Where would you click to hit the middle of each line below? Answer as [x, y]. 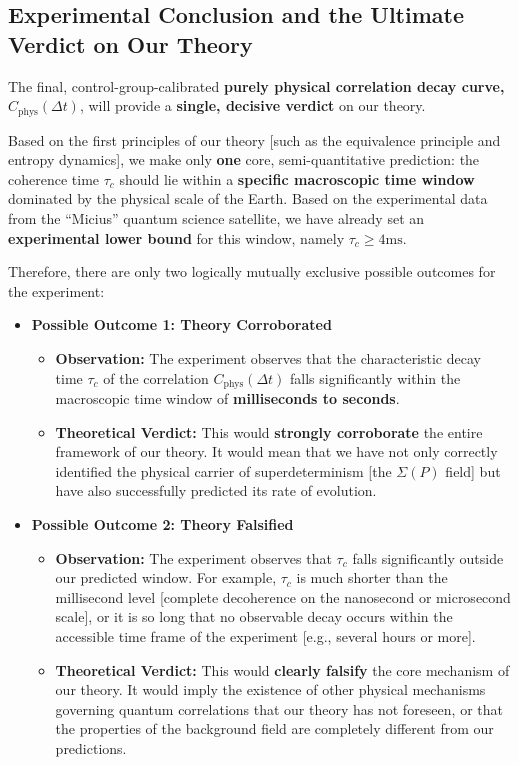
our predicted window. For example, [166, 577]
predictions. [91, 747]
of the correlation [156, 377]
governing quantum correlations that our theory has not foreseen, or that [279, 708]
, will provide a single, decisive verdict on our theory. [252, 105]
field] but [473, 470]
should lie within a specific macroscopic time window [297, 178]
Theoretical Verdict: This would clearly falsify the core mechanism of [282, 669]
